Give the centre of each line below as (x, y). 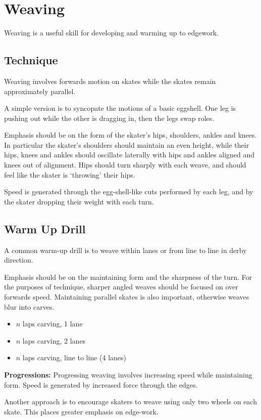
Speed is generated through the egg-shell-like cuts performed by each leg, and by (129, 192)
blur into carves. (29, 306)
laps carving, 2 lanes (54, 340)
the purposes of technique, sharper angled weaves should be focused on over (121, 287)
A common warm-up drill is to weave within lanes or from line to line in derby (125, 250)
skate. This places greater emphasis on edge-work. (81, 411)
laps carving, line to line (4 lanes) (74, 358)
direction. (19, 260)
